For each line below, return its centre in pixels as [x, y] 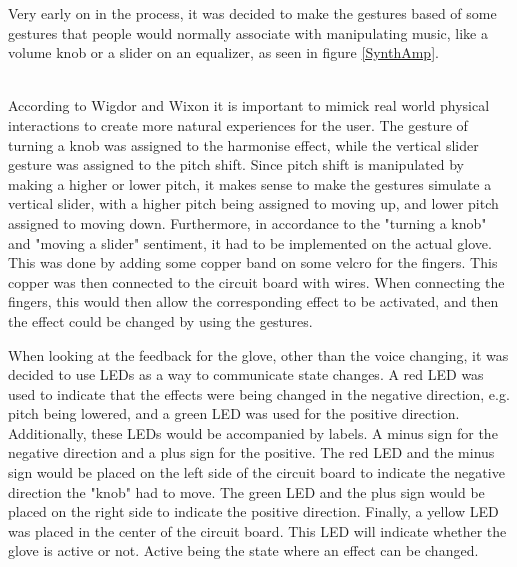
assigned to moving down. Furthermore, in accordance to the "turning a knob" [247, 222]
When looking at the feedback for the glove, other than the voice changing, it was [258, 354]
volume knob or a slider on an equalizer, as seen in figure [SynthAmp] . [223, 52]
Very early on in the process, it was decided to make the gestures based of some [252, 13]
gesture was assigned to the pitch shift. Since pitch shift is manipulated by [236, 164]
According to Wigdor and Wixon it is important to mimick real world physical [249, 105]
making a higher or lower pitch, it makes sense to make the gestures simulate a [250, 183]
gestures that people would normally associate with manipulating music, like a [248, 32]
